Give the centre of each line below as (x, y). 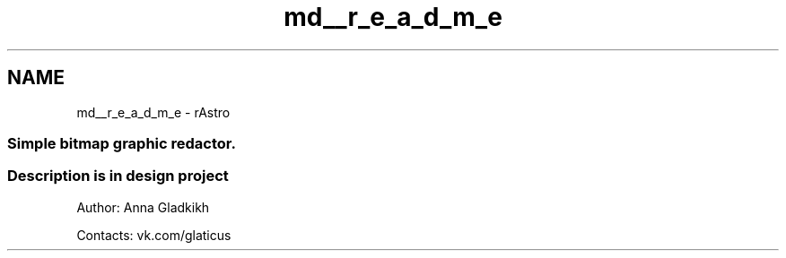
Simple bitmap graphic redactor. (122, 143)
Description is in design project (118, 176)
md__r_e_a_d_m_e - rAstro (153, 112)
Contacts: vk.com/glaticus (154, 235)
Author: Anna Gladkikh (143, 207)
